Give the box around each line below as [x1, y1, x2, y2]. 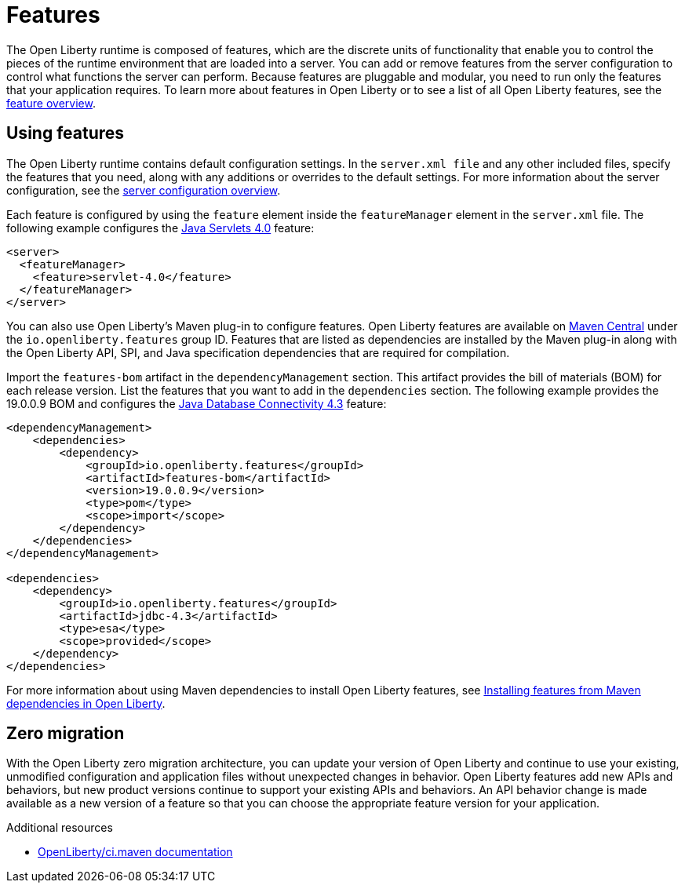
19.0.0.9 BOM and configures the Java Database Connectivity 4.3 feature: [6, 396, 387, 410]
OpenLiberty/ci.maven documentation [38, 845, 233, 859]
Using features [6, 123, 125, 144]
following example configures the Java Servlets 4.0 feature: [6, 220, 315, 235]
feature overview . [6, 96, 96, 110]
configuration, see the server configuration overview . [6, 183, 281, 197]
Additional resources [6, 821, 113, 835]
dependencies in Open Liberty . [6, 696, 166, 710]
